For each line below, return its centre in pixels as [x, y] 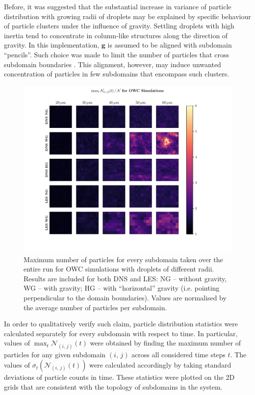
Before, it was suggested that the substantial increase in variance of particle [118, 6]
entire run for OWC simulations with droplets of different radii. [119, 269]
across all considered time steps [178, 354]
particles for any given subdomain [55, 354]
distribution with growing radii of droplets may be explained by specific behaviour [127, 16]
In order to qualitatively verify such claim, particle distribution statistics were [121, 324]
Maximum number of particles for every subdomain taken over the [123, 259]
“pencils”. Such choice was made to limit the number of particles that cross [116, 54]
